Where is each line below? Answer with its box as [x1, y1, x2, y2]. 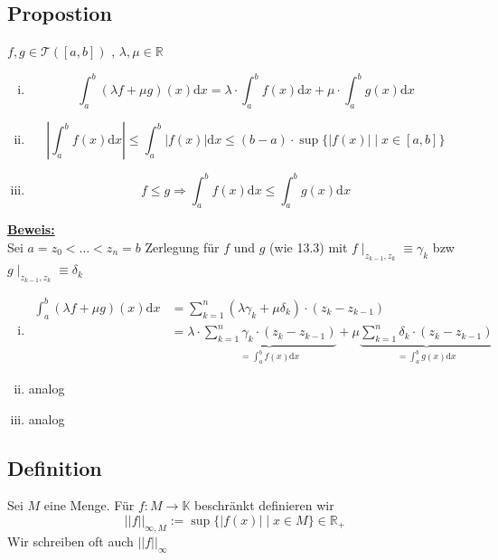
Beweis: [7, 220, 55, 239]
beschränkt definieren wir [194, 496, 334, 515]
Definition [7, 453, 102, 481]
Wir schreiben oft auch [7, 531, 134, 550]
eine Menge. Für [43, 496, 135, 515]
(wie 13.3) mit [269, 237, 348, 256]
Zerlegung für [145, 237, 220, 256]
